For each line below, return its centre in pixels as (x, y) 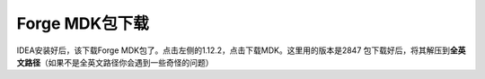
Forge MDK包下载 (83, 23)
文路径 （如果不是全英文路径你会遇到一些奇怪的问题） (115, 62)
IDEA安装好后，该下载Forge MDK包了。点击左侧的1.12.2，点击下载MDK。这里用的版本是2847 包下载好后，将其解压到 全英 (241, 50)
